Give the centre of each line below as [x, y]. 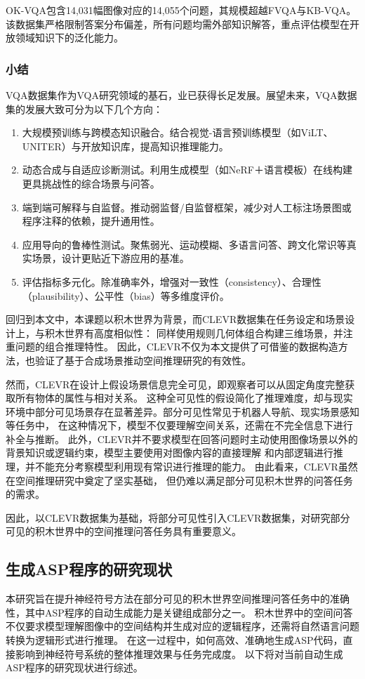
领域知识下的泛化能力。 [69, 38]
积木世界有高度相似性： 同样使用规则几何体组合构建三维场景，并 [194, 332]
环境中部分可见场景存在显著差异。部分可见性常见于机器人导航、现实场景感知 [182, 411]
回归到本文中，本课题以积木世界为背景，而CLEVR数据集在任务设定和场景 [175, 319]
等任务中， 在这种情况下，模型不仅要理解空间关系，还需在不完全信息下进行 [179, 425]
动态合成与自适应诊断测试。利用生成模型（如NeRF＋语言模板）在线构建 [187, 170]
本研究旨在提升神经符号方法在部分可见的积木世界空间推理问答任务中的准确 [178, 599]
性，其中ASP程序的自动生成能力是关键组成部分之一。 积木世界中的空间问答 [179, 612]
